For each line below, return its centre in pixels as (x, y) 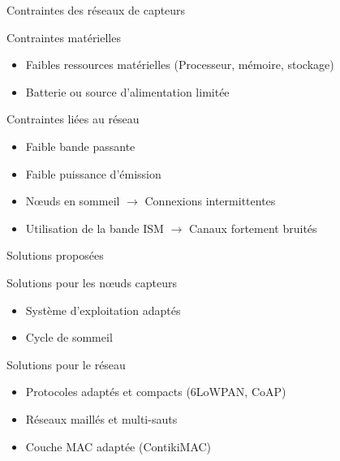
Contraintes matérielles (64, 37)
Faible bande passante (80, 146)
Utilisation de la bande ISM (95, 228)
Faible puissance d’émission (93, 173)
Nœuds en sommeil (73, 201)
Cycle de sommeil (69, 337)
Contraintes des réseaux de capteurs (96, 10)
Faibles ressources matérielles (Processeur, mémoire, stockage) (180, 65)
